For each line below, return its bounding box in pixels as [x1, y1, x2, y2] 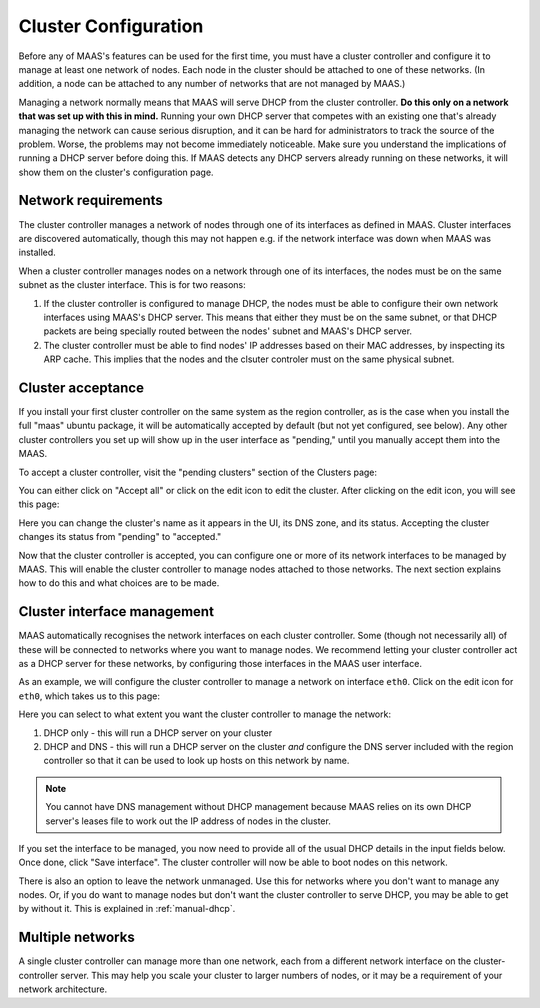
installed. [18, 246, 57, 259]
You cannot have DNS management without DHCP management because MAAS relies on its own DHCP [45, 801, 472, 813]
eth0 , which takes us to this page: [18, 690, 160, 702]
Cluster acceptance [18, 379, 145, 396]
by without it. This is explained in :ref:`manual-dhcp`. [18, 903, 236, 915]
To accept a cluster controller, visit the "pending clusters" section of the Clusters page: [18, 466, 378, 478]
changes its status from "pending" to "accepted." [18, 531, 222, 543]
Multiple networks [18, 929, 135, 946]
